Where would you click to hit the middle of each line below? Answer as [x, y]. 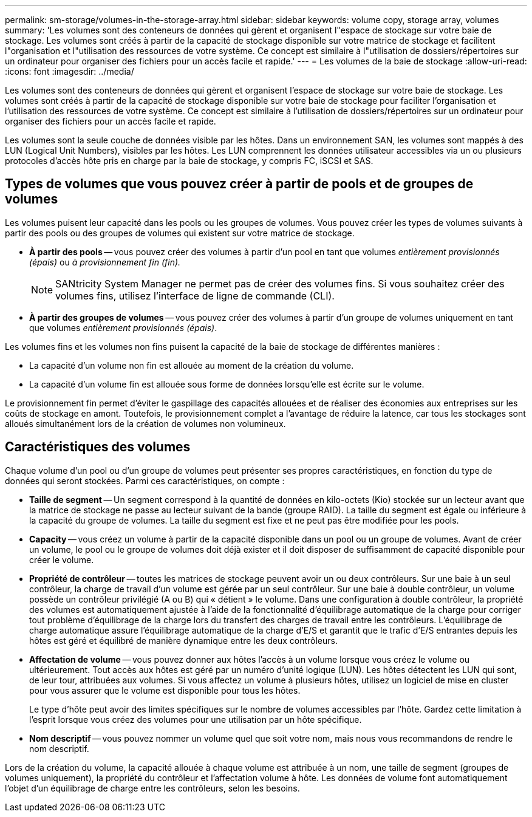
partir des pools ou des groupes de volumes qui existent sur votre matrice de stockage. [180, 233]
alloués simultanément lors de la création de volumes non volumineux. [145, 423]
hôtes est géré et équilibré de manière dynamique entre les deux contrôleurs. [183, 640]
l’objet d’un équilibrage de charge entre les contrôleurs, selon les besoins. [152, 788]
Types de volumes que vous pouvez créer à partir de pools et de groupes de [239, 184]
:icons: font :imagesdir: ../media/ [70, 71]
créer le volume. [62, 559]
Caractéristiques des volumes [98, 447]
